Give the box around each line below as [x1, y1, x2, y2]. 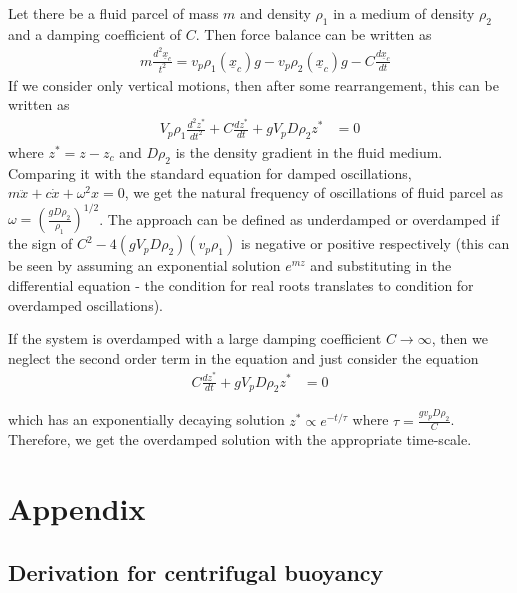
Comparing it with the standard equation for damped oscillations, [8, 162, 412, 183]
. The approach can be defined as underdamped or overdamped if [99, 208, 500, 229]
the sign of [8, 233, 73, 254]
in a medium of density [333, 3, 475, 23]
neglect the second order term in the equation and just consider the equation [8, 347, 479, 368]
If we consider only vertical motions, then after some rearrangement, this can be [8, 74, 499, 95]
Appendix [8, 488, 146, 529]
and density [240, 3, 311, 23]
